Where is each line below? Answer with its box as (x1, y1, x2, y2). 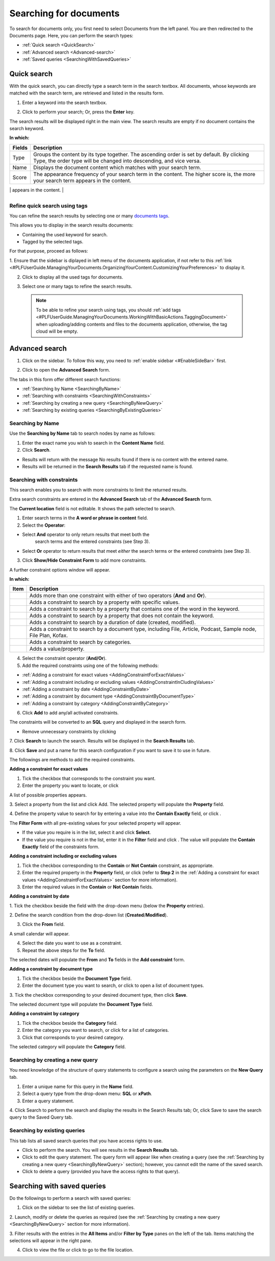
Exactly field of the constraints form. (22, 844, 99, 850)
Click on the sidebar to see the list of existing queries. (22, 1204, 135, 1210)
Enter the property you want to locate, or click (22, 782, 119, 788)
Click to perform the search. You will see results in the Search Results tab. (22, 1147, 179, 1153)
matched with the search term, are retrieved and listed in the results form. (9, 90, 164, 96)
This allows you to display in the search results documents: (9, 222, 133, 228)
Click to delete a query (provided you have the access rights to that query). (22, 1169, 180, 1175)
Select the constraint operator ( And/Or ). (22, 655, 107, 661)
